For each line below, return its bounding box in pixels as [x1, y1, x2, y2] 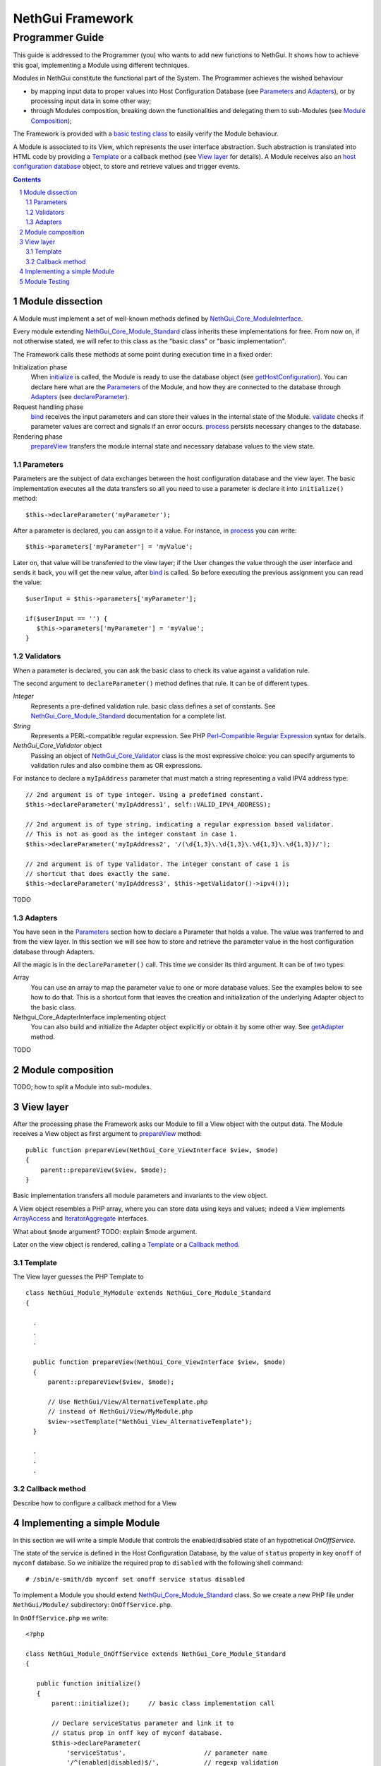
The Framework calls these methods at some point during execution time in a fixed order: [13, 350, 273, 358]
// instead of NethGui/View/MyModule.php [47, 1408, 193, 1416]
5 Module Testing [19, 277, 70, 285]
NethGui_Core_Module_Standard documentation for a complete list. [30, 712, 227, 721]
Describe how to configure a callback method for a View [13, 1498, 177, 1507]
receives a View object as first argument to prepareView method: [13, 1130, 202, 1138]
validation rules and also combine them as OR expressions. [30, 761, 202, 770]
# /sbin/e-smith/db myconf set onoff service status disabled [25, 1575, 246, 1583]
